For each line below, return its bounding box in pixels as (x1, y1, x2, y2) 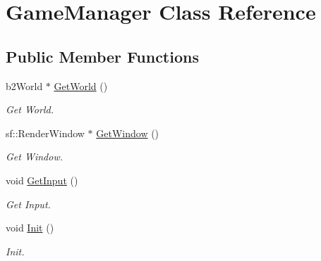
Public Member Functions (6, 45, 199, 67)
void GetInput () (6, 172, 78, 187)
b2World (6, 78, 43, 93)
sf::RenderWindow (6, 125, 85, 140)
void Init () (6, 220, 54, 235)
